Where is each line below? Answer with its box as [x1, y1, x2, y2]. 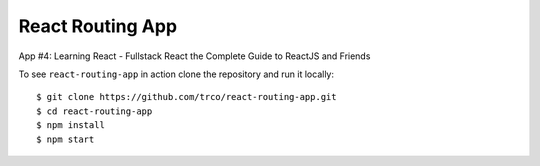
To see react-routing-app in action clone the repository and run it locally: [18, 68, 335, 80]
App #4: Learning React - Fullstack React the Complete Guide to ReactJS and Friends [18, 50, 371, 62]
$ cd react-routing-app [36, 105, 153, 117]
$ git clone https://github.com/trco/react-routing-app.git [36, 91, 337, 103]
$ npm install [36, 120, 105, 131]
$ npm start [36, 133, 95, 145]
